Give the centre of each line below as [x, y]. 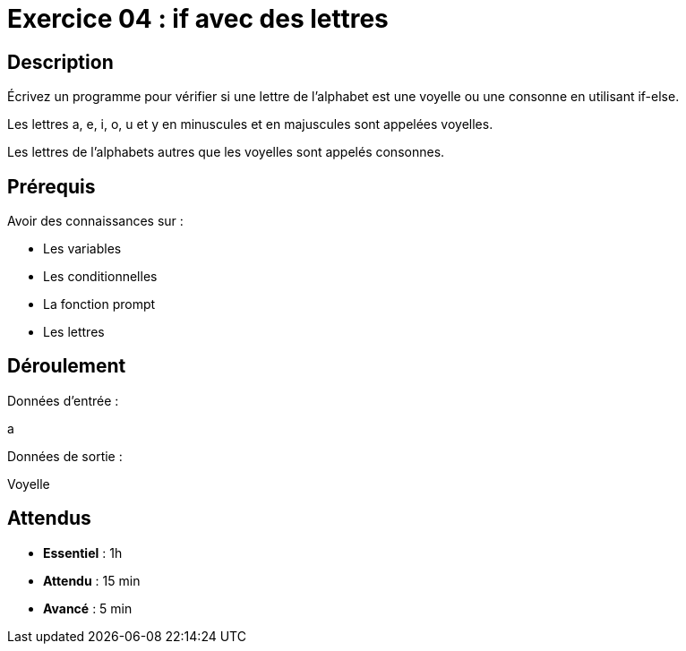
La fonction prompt [99, 304]
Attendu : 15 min [92, 580]
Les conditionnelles [100, 277]
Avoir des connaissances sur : [95, 221]
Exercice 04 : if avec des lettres [198, 19]
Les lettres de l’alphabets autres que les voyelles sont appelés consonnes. [226, 152]
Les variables [82, 249]
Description [60, 62]
